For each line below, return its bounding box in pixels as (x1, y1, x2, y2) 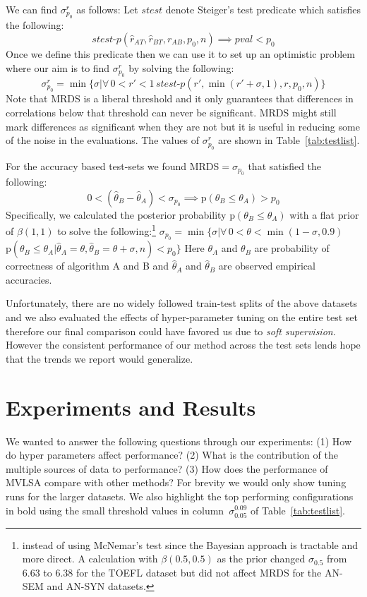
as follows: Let (76, 2, 138, 16)
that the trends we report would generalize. (6, 351, 193, 366)
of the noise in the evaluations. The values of (6, 133, 199, 147)
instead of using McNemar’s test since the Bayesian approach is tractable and (22, 537, 359, 552)
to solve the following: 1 (57, 222, 156, 238)
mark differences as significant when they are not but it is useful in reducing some (6, 119, 360, 133)
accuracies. (6, 272, 52, 287)
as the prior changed (217, 551, 306, 566)
